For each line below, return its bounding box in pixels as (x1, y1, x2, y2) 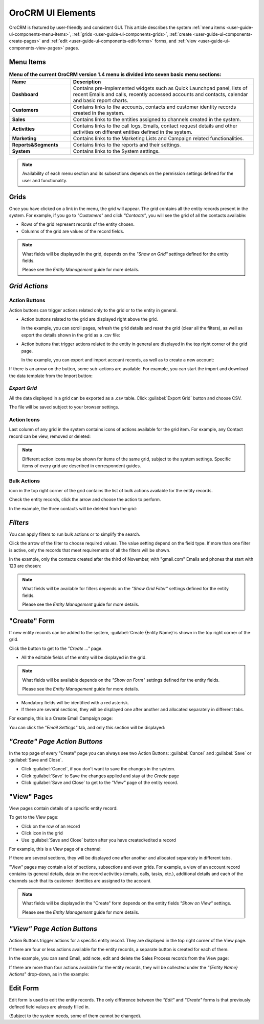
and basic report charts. (73, 97, 129, 104)
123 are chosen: (9, 563, 42, 569)
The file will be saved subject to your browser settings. (9, 404, 119, 410)
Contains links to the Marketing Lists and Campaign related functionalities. (73, 135, 244, 142)
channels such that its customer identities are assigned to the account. (9, 878, 152, 883)
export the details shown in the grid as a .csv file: (21, 332, 121, 338)
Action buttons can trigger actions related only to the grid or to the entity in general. (9, 307, 178, 313)
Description (73, 78, 101, 85)
